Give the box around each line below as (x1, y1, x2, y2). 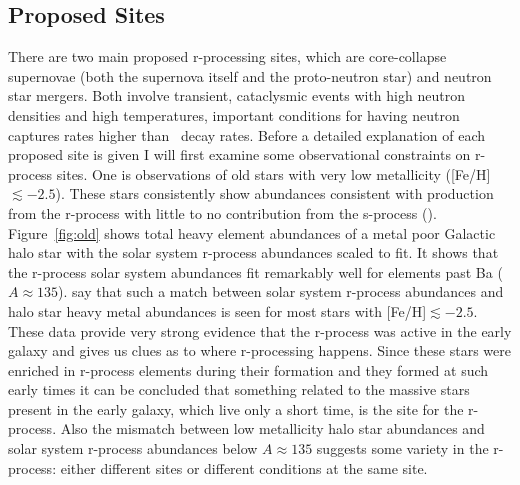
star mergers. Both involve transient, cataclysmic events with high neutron (8, 85, 465, 106)
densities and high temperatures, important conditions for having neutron (8, 104, 460, 125)
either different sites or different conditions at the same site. (60, 457, 428, 478)
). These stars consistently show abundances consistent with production (55, 183, 494, 204)
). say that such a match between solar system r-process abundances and (58, 281, 504, 302)
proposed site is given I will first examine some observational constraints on (8, 144, 471, 165)
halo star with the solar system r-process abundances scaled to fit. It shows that (8, 242, 499, 263)
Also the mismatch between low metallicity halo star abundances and (60, 418, 485, 439)
